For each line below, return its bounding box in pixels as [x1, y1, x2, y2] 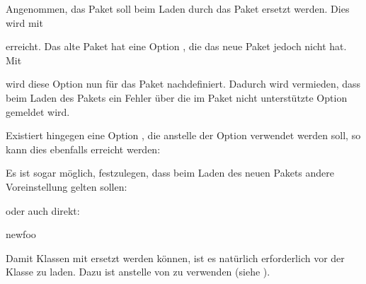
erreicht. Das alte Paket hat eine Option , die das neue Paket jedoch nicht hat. [6, 39, 347, 54]
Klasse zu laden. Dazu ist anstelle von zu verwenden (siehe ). [6, 264, 270, 279]
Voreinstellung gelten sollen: [6, 179, 127, 194]
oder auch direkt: [6, 203, 80, 218]
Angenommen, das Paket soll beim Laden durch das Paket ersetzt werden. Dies [6, 1, 350, 16]
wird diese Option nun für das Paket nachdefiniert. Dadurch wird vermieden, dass [6, 76, 361, 91]
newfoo [6, 227, 36, 242]
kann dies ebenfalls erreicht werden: [6, 141, 161, 156]
